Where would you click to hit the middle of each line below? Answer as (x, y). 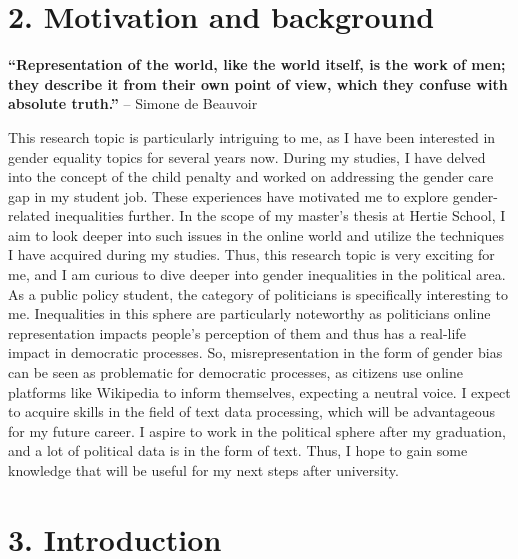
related (29, 215)
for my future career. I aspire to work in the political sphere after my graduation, (257, 430)
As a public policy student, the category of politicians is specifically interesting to (258, 293)
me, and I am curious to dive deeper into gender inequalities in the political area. (257, 274)
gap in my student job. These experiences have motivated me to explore (228, 195)
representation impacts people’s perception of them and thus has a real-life (237, 332)
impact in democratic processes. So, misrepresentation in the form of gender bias (255, 352)
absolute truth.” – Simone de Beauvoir (133, 103)
